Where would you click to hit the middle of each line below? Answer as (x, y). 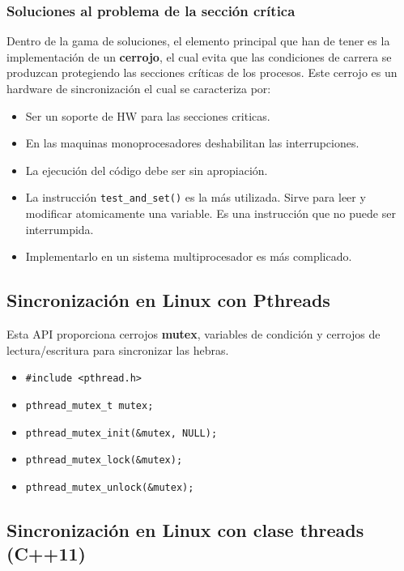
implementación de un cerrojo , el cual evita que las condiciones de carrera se (199, 56)
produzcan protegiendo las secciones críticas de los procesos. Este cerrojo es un (202, 72)
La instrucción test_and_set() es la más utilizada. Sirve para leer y (196, 197)
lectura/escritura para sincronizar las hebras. (118, 349)
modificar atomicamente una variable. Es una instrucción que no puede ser (211, 213)
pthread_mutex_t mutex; (89, 405)
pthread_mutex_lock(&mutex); (104, 460)
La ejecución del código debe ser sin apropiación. (147, 170)
